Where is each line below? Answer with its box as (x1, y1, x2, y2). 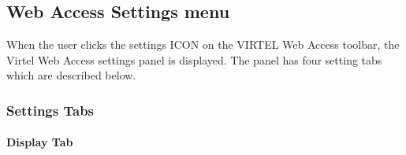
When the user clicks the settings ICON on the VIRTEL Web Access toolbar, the (6, 36, 400, 53)
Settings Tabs (6, 100, 95, 120)
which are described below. (6, 67, 136, 83)
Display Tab (6, 134, 73, 150)
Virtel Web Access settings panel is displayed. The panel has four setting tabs (6, 51, 382, 68)
